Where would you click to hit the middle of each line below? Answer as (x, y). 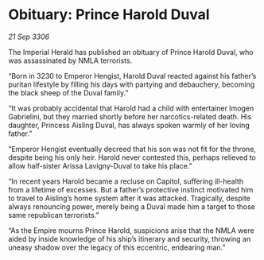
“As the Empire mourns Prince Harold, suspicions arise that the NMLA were (131, 230)
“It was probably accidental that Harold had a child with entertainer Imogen (131, 108)
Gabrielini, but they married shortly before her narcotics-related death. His (130, 116)
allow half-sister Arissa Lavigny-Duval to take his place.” (100, 165)
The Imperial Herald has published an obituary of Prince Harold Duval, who (131, 52)
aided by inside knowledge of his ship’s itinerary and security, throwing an (130, 239)
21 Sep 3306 (29, 37)
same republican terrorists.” (54, 215)
